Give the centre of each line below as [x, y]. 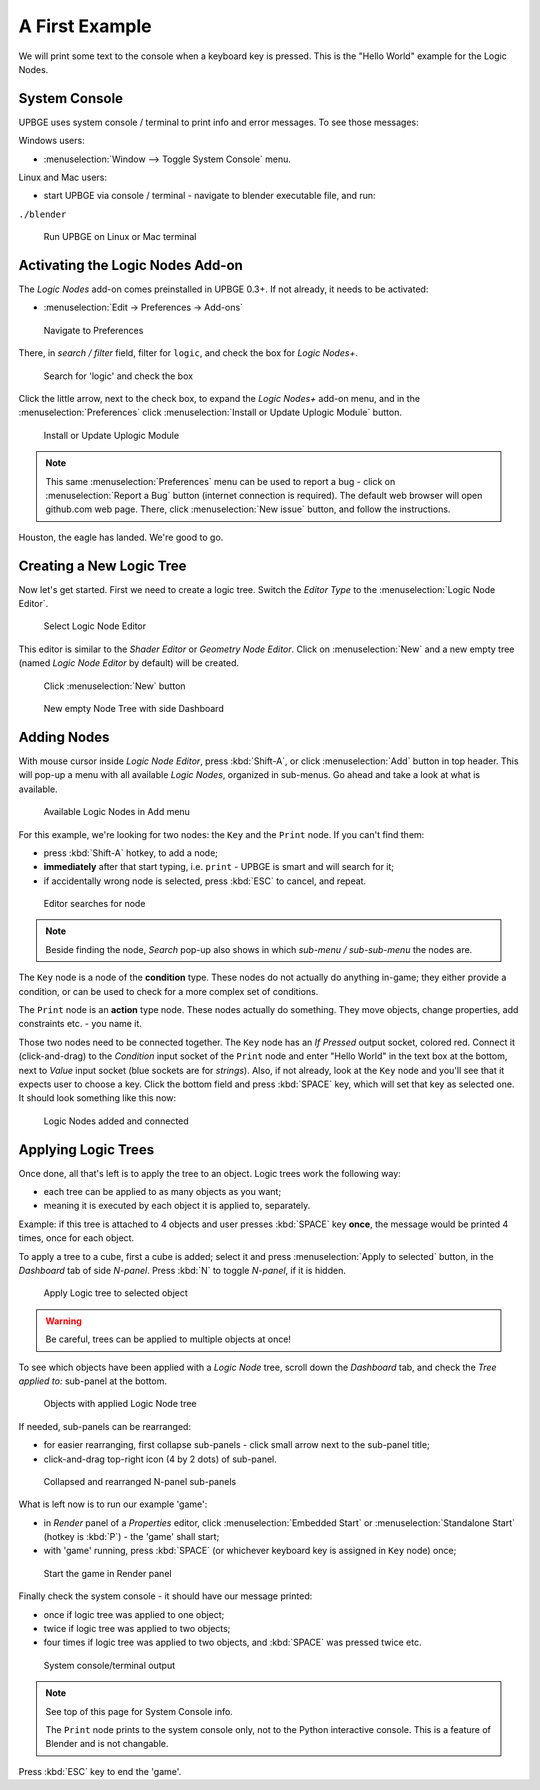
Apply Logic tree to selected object [116, 1293]
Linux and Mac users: [63, 177]
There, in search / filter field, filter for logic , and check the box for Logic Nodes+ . [188, 353]
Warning [63, 1321]
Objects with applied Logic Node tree [120, 1404]
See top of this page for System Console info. [139, 1711]
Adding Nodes [64, 736]
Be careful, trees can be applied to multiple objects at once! [168, 1339]
